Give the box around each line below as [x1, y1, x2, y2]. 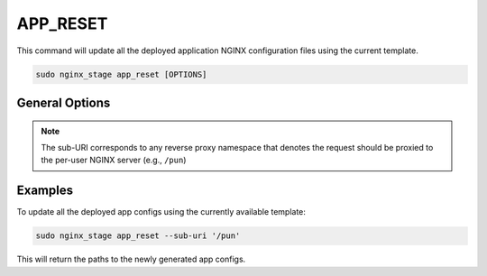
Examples [16, 183, 74, 198]
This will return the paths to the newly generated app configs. [16, 253, 246, 265]
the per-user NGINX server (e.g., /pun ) [41, 154, 187, 166]
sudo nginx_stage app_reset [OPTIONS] [35, 69, 207, 79]
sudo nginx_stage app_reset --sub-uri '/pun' [35, 231, 241, 241]
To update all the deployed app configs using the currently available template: [16, 207, 307, 217]
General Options [16, 95, 111, 110]
